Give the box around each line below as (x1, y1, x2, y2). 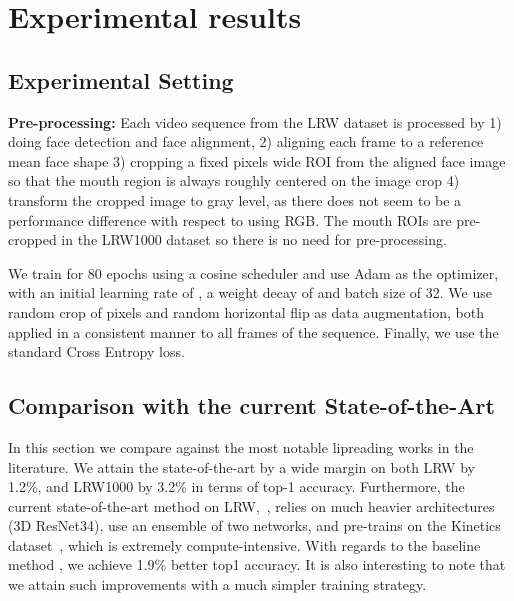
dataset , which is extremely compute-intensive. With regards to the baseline (8, 534, 481, 555)
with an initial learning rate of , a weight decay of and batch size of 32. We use (8, 282, 492, 303)
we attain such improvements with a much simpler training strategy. (8, 574, 427, 595)
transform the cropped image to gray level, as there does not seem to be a (8, 189, 462, 210)
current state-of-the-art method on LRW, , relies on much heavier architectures (8, 495, 495, 516)
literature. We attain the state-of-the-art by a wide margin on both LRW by (8, 456, 475, 477)
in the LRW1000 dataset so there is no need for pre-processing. (61, 229, 447, 250)
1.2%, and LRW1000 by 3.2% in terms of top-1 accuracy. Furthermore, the (8, 476, 465, 497)
